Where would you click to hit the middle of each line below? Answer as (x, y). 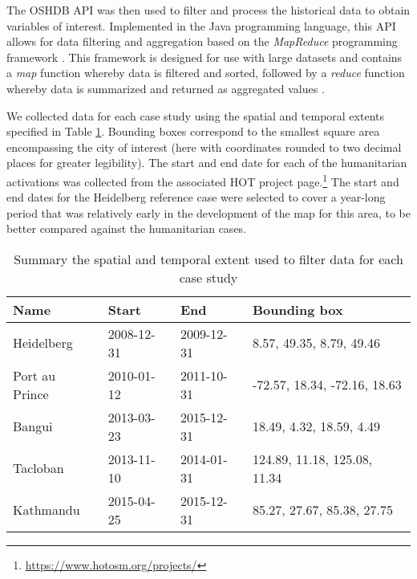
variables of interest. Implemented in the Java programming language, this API (201, 25)
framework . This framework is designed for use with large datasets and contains (204, 57)
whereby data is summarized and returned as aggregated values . (166, 88)
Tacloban (38, 468)
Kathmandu (47, 510)
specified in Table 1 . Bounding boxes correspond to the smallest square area (193, 131)
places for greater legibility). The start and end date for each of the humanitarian (207, 163)
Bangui (33, 426)
